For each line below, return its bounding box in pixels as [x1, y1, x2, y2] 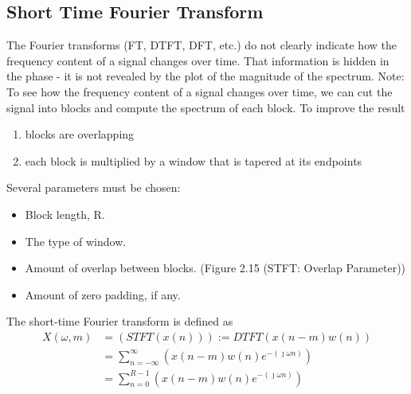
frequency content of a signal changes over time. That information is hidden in [6, 52, 389, 68]
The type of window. [25, 232, 127, 249]
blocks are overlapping [25, 126, 135, 142]
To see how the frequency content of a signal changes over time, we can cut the [6, 83, 393, 99]
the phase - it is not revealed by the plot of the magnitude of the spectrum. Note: [6, 68, 405, 84]
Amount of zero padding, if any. [25, 286, 181, 302]
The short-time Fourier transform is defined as [6, 313, 233, 330]
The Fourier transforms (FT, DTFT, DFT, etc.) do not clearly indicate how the [6, 37, 397, 53]
